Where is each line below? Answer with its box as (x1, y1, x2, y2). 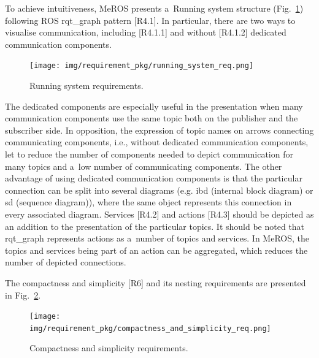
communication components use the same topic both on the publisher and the (5, 112, 298, 124)
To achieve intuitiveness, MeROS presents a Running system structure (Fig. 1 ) (5, 2, 304, 14)
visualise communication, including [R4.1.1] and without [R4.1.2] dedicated (5, 26, 286, 39)
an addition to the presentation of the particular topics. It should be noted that (5, 219, 305, 232)
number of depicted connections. (5, 256, 126, 268)
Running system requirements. (29, 79, 144, 92)
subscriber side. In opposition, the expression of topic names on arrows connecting (5, 123, 314, 136)
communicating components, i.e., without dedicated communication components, (5, 135, 309, 148)
